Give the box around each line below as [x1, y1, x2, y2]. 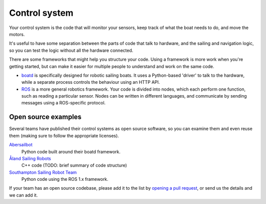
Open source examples [9, 113, 82, 121]
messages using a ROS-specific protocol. [21, 100, 106, 106]
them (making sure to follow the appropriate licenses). [9, 133, 119, 138]
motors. [9, 31, 25, 37]
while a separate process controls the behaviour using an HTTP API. [21, 79, 160, 85]
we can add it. [9, 192, 38, 198]
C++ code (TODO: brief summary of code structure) [21, 163, 128, 169]
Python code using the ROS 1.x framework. [21, 176, 108, 182]
